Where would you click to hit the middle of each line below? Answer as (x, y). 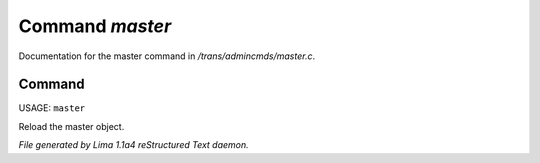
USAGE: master (51, 108)
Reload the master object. (71, 126)
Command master (95, 26)
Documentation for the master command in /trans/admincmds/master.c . (166, 56)
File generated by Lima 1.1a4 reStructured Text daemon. (133, 145)
